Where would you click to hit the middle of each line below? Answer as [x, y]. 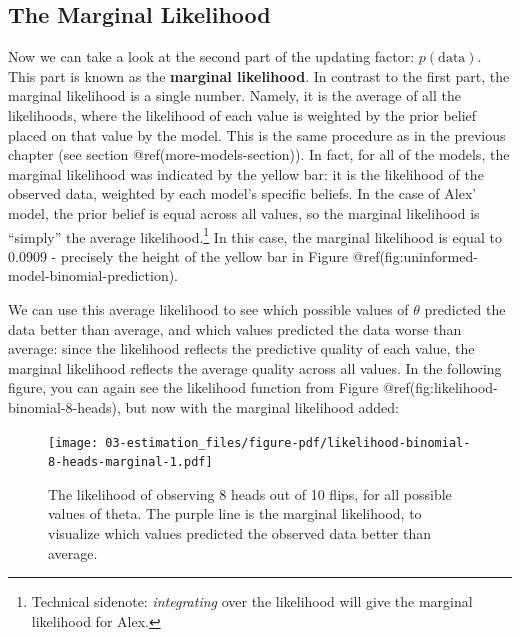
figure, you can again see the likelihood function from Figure [193, 387]
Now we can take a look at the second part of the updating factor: [211, 56]
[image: [73, 442]
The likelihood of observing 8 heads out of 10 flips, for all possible [250, 493]
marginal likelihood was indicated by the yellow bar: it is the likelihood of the [246, 173]
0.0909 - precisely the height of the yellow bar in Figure [178, 255]
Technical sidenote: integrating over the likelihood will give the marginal [252, 601]
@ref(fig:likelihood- [440, 387]
